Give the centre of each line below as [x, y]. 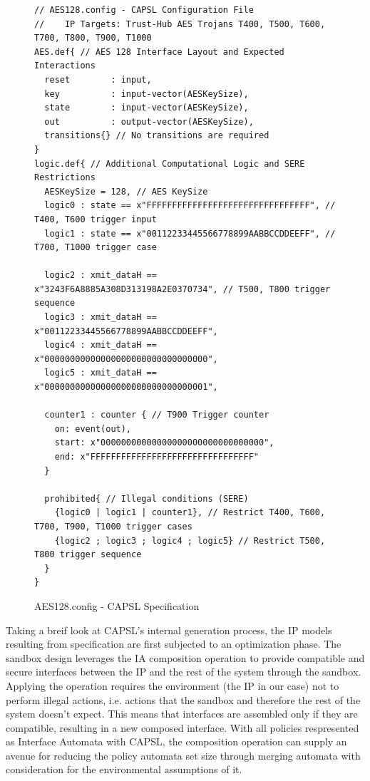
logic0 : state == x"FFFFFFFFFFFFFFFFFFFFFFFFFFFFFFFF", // [190, 206]
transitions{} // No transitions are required [157, 136]
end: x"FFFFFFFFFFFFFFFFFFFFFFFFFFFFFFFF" [156, 457]
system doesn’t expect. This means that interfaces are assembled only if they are [182, 714]
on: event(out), [93, 429]
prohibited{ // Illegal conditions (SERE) [147, 498]
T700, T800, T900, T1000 [93, 38]
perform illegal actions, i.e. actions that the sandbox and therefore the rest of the [183, 699]
